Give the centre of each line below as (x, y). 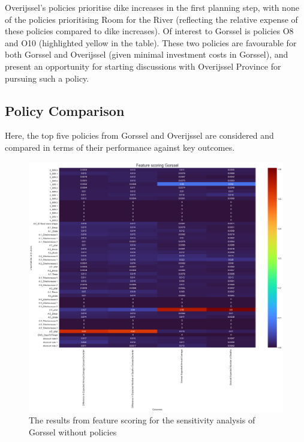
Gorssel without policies (73, 431)
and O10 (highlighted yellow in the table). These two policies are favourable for (151, 42)
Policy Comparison (65, 110)
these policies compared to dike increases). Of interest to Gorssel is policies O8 (149, 31)
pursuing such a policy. (47, 78)
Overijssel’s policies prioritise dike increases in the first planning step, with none (152, 7)
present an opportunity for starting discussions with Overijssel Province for (143, 66)
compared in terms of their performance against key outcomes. (120, 147)
